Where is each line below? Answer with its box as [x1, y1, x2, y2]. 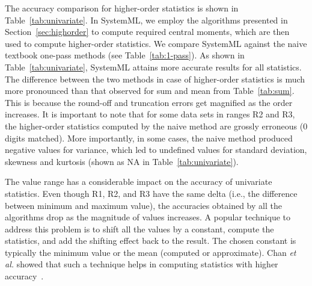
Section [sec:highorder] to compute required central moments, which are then [5, 25, 290, 38]
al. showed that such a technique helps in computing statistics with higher [5, 258, 278, 270]
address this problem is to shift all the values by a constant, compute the [5, 222, 274, 235]
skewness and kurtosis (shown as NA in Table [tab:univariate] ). [5, 155, 239, 167]
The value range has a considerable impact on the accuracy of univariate [5, 175, 272, 188]
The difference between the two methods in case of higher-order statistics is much [5, 72, 305, 85]
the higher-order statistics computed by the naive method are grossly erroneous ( [5, 119, 304, 132]
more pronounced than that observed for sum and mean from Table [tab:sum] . [5, 84, 295, 97]
